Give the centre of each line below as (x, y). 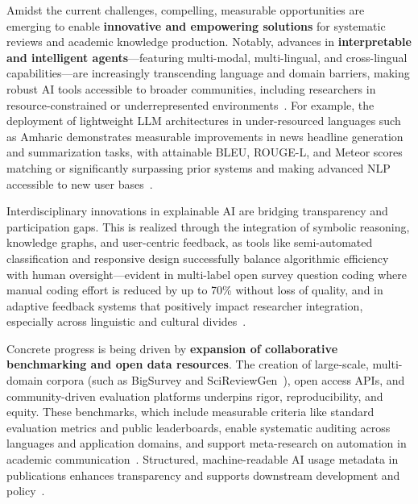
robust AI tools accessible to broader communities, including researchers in (191, 88)
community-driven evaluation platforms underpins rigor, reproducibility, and (195, 396)
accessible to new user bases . (80, 183)
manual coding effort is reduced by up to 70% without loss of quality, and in (195, 290)
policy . (26, 491)
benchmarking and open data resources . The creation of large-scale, (188, 364)
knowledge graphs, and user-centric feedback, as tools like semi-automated (190, 242)
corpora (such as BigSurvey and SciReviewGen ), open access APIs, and (226, 380)
